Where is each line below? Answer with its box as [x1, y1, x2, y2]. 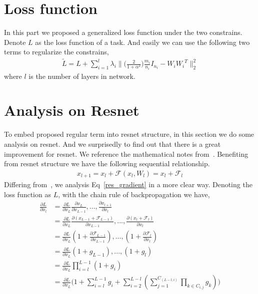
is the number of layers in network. [28, 70, 135, 81]
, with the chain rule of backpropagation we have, [58, 189, 210, 199]
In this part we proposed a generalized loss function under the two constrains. [4, 27, 242, 37]
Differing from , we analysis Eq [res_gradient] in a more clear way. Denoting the [4, 179, 252, 190]
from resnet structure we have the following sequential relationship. [4, 158, 210, 169]
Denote [4, 36, 26, 47]
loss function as [4, 189, 51, 199]
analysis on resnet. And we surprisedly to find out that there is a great [4, 138, 221, 149]
